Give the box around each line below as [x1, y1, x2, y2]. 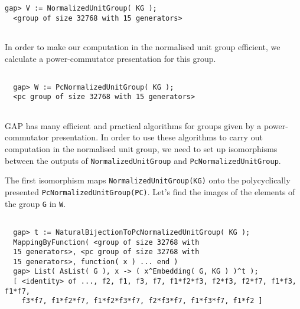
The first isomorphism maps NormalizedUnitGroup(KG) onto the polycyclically [5, 174, 291, 186]
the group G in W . [5, 197, 66, 209]
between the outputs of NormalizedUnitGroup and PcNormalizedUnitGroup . [5, 154, 281, 166]
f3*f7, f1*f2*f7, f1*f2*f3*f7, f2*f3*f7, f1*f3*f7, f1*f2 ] [21, 297, 263, 305]
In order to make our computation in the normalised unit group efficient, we [5, 40, 281, 52]
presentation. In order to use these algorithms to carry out [51, 131, 263, 143]
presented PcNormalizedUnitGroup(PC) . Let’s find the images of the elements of [5, 185, 295, 198]
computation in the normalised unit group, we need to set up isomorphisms [5, 142, 278, 154]
